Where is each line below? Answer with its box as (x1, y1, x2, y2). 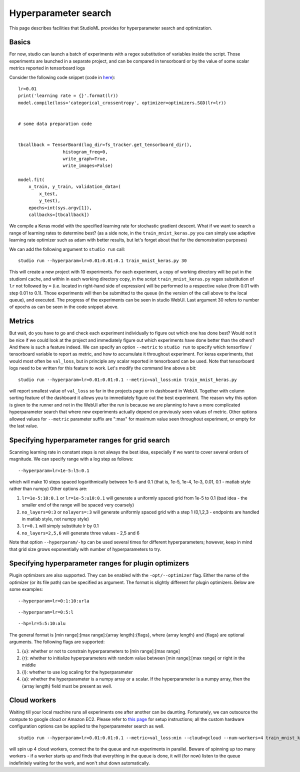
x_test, (39, 190, 58, 196)
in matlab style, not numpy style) (21, 515, 89, 522)
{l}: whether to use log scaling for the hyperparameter (21, 669, 133, 675)
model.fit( (18, 177, 45, 182)
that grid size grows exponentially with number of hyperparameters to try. (9, 546, 161, 552)
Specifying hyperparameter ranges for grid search (9, 435, 170, 444)
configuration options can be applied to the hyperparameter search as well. (9, 723, 165, 729)
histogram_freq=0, (62, 149, 108, 154)
